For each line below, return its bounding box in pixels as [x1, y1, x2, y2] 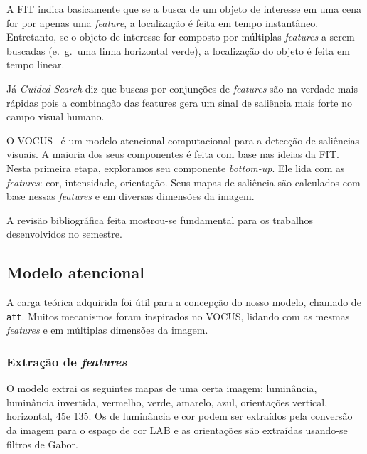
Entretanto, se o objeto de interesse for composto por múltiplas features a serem [6, 29, 355, 44]
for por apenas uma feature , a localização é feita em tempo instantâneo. [6, 15, 319, 30]
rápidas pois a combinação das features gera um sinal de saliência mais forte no [6, 95, 352, 110]
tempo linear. [6, 57, 65, 72]
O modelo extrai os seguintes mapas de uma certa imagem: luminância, [6, 381, 317, 396]
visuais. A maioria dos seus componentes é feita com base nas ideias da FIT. [6, 147, 339, 162]
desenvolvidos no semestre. [6, 226, 122, 241]
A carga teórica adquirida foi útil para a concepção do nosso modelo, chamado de [6, 295, 361, 310]
